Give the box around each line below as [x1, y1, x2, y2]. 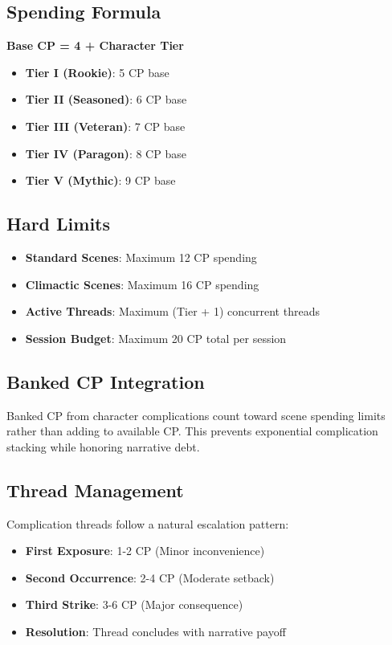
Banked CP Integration [6, 369, 205, 394]
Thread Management [6, 477, 184, 502]
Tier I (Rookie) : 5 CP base [25, 63, 169, 80]
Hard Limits [6, 211, 111, 236]
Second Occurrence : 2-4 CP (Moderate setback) [25, 569, 275, 586]
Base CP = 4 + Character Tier [6, 37, 184, 54]
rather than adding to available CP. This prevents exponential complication [6, 423, 378, 439]
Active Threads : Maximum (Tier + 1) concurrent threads [25, 303, 320, 320]
